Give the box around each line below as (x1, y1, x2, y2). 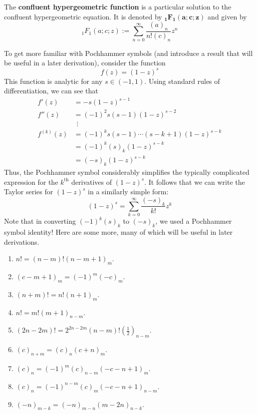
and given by (208, 11, 247, 21)
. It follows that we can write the (144, 176, 245, 187)
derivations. (4, 236, 39, 247)
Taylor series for (4, 186, 53, 197)
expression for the (4, 176, 58, 187)
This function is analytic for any (4, 75, 103, 86)
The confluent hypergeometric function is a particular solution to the (4, 1, 232, 11)
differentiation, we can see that (4, 85, 98, 96)
